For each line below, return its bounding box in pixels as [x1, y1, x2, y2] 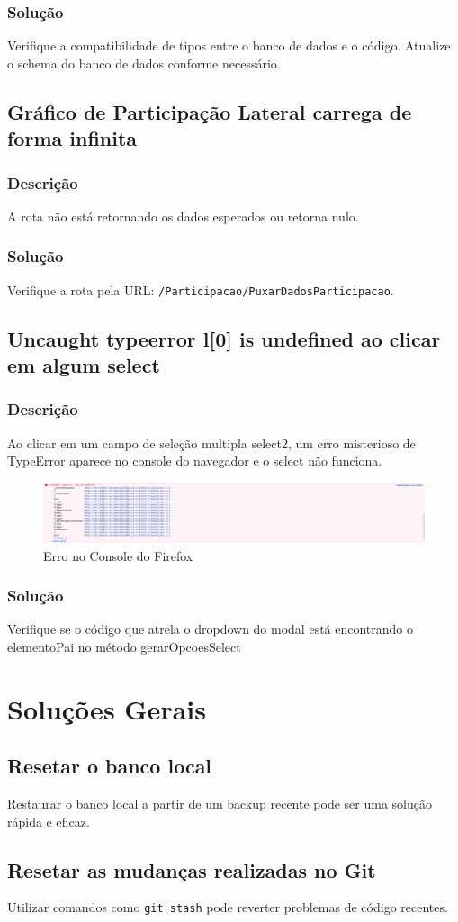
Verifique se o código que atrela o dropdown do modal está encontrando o [7, 619, 414, 638]
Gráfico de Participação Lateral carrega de [7, 97, 412, 125]
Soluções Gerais [7, 690, 206, 727]
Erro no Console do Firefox [43, 546, 193, 565]
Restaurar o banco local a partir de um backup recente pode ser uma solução [7, 794, 432, 813]
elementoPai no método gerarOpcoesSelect [7, 637, 241, 655]
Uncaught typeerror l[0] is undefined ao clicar [7, 324, 441, 352]
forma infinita [7, 124, 138, 152]
